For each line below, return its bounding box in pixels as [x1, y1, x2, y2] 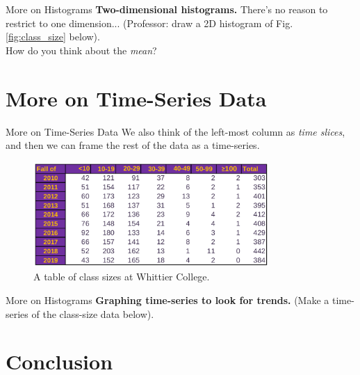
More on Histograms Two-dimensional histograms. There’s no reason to [6, 2, 328, 16]
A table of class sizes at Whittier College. [33, 269, 210, 284]
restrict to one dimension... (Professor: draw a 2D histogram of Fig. [6, 15, 293, 30]
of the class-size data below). [31, 306, 154, 321]
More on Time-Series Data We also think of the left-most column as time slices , [6, 124, 345, 138]
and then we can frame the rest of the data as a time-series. [6, 138, 260, 152]
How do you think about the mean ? [6, 42, 157, 57]
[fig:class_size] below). [6, 29, 100, 44]
